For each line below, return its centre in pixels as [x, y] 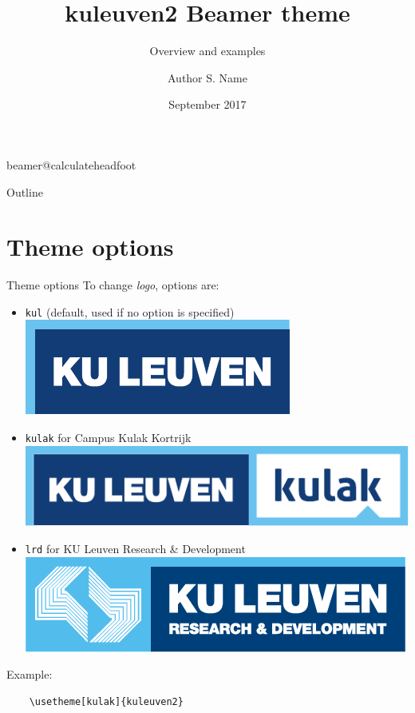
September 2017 [207, 104]
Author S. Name [207, 77]
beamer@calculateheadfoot [71, 164]
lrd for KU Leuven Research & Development [135, 548]
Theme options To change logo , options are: [113, 285]
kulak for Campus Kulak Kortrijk [108, 438]
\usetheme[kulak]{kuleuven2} [106, 701]
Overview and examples [207, 51]
